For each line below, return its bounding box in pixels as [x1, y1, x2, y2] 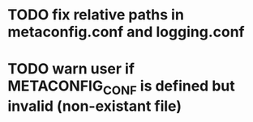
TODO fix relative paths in [7, 6, 184, 24]
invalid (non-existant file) [7, 97, 182, 115]
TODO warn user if [7, 60, 135, 78]
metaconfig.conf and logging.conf [7, 23, 245, 41]
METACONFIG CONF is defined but [7, 77, 236, 98]
